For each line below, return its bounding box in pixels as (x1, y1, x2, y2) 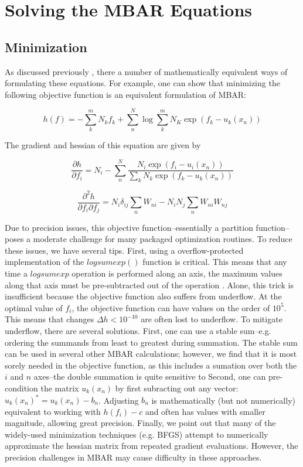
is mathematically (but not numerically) (151, 394, 295, 406)
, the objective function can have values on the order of (72, 301, 270, 313)
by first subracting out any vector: (115, 381, 239, 394)
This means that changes (5, 313, 94, 325)
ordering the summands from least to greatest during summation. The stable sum (5, 336, 298, 348)
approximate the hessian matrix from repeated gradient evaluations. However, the (5, 439, 298, 452)
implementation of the (5, 255, 84, 268)
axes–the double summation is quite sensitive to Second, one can (33, 370, 266, 383)
